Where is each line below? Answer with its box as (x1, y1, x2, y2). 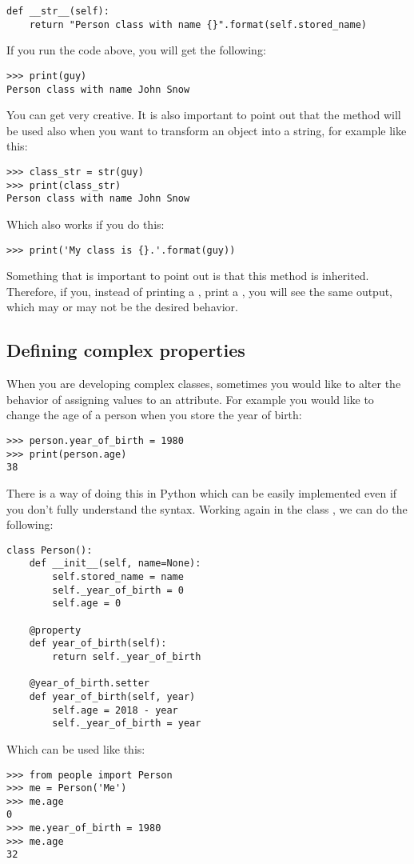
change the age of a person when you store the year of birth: (6, 406, 302, 423)
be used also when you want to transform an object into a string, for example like (6, 122, 407, 138)
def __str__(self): (6, 6, 109, 17)
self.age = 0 (52, 598, 121, 610)
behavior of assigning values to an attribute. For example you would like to (6, 390, 374, 407)
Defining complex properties (6, 338, 245, 362)
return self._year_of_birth (52, 650, 201, 662)
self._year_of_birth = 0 (52, 584, 184, 596)
